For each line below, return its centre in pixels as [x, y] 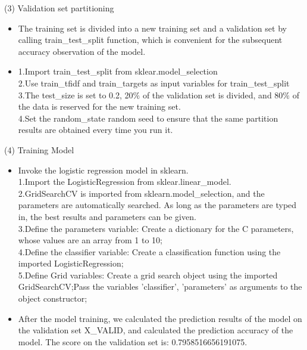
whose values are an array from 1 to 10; [90, 240]
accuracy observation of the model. [82, 51]
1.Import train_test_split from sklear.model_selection [118, 71]
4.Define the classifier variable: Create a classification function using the [149, 251]
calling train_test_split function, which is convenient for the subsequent [150, 40]
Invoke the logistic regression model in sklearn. [103, 170]
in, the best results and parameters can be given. [107, 216]
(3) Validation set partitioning [59, 8]
